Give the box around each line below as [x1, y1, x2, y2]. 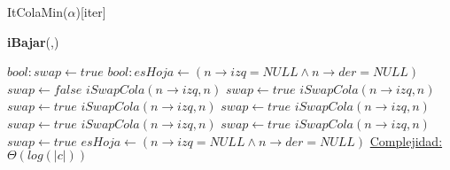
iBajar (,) [7, 32, 59, 50]
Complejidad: [369, 131, 443, 150]
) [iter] [75, 3, 106, 20]
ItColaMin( [7, 3, 68, 20]
